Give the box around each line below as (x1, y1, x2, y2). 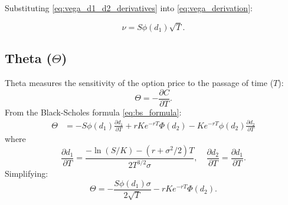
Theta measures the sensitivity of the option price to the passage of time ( (5, 76, 274, 88)
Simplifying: (5, 167, 48, 180)
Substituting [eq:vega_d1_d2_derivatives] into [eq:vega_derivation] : (5, 2, 253, 14)
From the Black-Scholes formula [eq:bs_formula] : (5, 105, 182, 118)
